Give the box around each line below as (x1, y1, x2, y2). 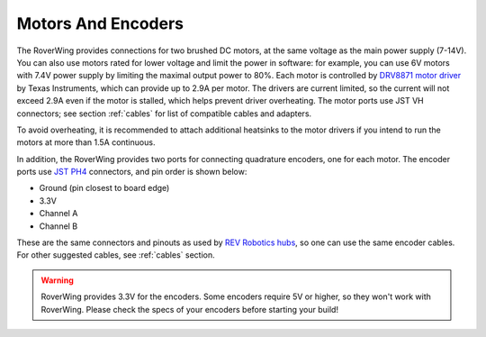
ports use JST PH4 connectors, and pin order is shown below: (16, 167, 247, 178)
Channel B (39, 221, 78, 232)
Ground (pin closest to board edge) (39, 183, 170, 194)
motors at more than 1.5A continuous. (16, 137, 156, 148)
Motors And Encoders (16, 14, 184, 33)
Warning (40, 275, 74, 286)
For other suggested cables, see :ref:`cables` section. (16, 250, 215, 260)
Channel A (39, 208, 78, 219)
